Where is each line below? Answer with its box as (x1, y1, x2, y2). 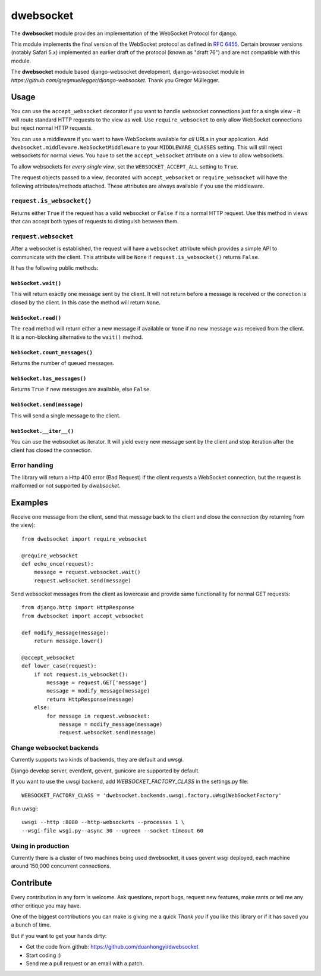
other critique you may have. (11, 902, 81, 909)
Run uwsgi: (11, 805, 39, 812)
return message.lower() (33, 638, 103, 644)
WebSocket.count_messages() (11, 349, 93, 356)
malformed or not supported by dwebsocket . (11, 482, 121, 489)
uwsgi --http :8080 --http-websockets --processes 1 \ (21, 819, 185, 826)
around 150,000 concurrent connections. (11, 862, 111, 869)
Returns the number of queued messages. (11, 359, 115, 366)
